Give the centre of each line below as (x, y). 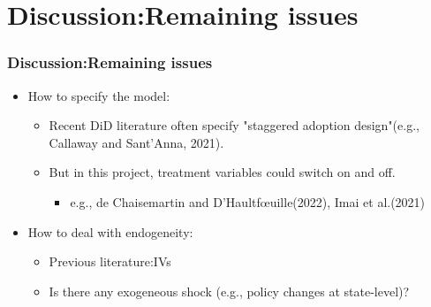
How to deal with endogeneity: (110, 231)
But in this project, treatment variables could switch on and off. (222, 172)
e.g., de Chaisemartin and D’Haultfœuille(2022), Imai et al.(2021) (248, 201)
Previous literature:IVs (110, 261)
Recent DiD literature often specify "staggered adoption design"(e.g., (234, 125)
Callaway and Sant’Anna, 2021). (136, 142)
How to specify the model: (99, 95)
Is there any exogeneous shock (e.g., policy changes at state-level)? (229, 291)
